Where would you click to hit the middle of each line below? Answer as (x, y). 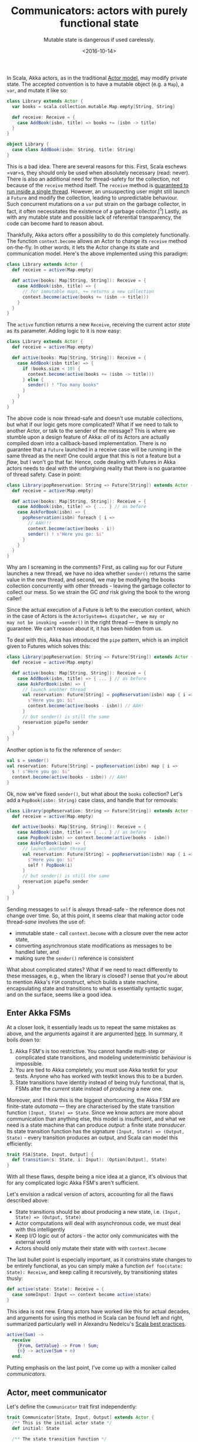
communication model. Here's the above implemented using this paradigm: (98, 253)
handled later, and (37, 952)
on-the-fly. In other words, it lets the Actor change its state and (83, 248)
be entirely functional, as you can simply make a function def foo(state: (95, 1266)
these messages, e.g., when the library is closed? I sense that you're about (97, 976)
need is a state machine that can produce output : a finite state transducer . (97, 1125)
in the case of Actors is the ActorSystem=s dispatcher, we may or (86, 616)
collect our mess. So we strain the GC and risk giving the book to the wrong (98, 592)
